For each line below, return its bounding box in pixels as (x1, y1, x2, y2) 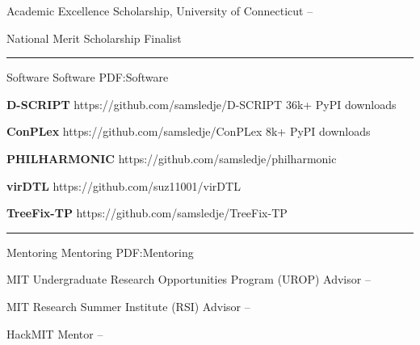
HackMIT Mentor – (6, 325, 103, 342)
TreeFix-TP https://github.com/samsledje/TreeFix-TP (6, 204, 288, 221)
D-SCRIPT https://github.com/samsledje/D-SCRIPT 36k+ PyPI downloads (6, 95, 397, 112)
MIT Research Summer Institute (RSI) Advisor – (6, 297, 250, 314)
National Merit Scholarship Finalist (6, 29, 182, 46)
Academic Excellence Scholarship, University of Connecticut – (6, 2, 313, 19)
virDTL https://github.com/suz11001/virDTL (6, 177, 241, 194)
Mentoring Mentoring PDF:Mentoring (6, 243, 194, 260)
